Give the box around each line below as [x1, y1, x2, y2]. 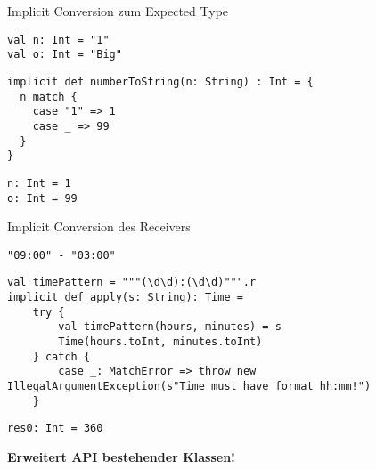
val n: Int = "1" [7, 33, 110, 46]
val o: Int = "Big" [7, 48, 122, 61]
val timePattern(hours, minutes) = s [58, 320, 282, 334]
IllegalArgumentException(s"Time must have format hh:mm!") [7, 380, 372, 392]
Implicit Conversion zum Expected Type [7, 2, 229, 20]
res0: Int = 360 [7, 422, 103, 435]
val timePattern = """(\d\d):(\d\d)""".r [7, 276, 257, 289]
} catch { [32, 350, 91, 363]
